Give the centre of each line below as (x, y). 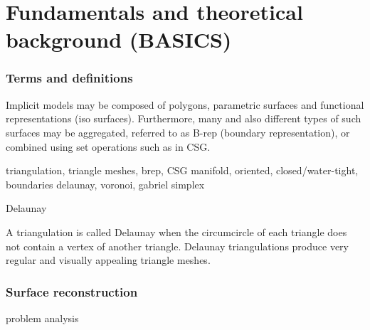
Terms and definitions (69, 78)
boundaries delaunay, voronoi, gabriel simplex (105, 184)
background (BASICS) (119, 39)
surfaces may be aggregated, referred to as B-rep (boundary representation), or (178, 132)
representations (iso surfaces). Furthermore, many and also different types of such (184, 118)
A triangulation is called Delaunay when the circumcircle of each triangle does (176, 231)
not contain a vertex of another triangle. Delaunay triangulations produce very (178, 246)
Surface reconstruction (72, 291)
